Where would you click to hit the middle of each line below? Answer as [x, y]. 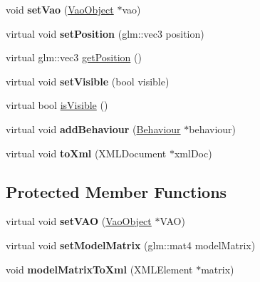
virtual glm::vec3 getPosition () [74, 57]
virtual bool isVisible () [57, 105]
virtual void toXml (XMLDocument [86, 153]
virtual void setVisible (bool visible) [88, 81]
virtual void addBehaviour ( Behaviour [93, 129]
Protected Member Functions [116, 191]
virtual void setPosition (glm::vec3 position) [105, 33]
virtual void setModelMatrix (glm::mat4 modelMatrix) [131, 245]
